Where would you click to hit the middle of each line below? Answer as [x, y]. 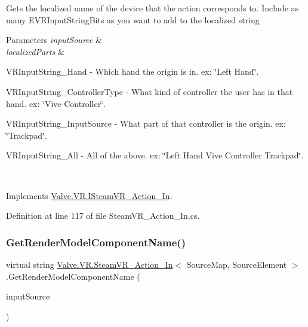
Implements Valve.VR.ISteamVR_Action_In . [89, 195]
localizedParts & [35, 51]
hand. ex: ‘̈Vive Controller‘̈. [56, 103]
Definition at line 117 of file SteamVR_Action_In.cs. [103, 216]
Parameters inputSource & [54, 40]
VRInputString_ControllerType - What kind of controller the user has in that [150, 91]
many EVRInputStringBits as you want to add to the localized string [133, 19]
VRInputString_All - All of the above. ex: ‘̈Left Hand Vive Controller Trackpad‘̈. [155, 155]
